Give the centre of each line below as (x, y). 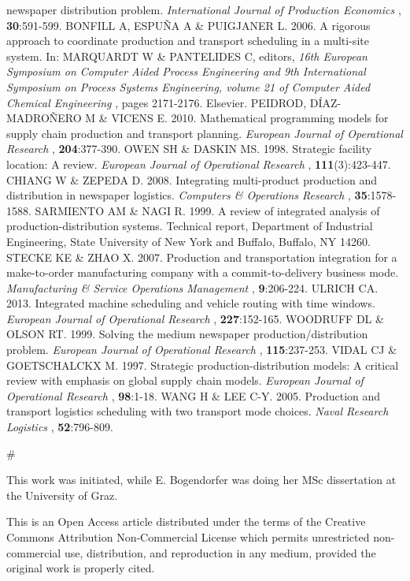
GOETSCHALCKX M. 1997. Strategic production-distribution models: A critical (203, 365)
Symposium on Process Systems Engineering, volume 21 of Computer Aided (188, 86)
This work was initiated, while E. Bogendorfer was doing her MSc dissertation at (201, 480)
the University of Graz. (62, 495)
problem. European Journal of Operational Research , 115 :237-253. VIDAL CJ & (202, 350)
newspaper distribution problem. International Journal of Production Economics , (204, 9)
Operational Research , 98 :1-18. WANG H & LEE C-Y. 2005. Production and (194, 395)
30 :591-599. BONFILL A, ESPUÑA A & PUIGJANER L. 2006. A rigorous (188, 25)
